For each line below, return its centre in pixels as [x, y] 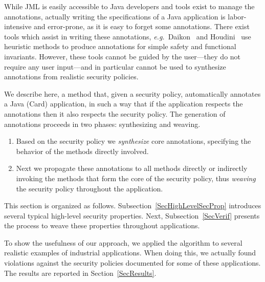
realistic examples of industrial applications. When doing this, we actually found [130, 253]
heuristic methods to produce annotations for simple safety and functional [120, 46]
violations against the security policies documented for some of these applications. [132, 263]
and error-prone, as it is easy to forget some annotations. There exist [142, 26]
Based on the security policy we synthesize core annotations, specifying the [134, 141]
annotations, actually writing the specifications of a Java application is [115, 16]
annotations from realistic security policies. [71, 77]
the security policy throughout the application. [90, 188]
